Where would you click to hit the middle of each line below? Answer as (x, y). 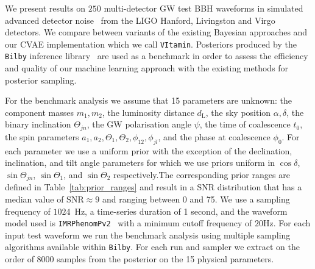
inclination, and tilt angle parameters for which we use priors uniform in (140, 163)
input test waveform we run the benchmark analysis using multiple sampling (148, 235)
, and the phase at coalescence (214, 136)
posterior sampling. (41, 80)
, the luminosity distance (148, 112)
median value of (34, 199)
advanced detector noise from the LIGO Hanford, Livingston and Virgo (140, 20)
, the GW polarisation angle (139, 124)
